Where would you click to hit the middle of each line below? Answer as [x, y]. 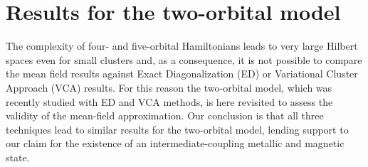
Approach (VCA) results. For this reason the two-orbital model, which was [169, 87]
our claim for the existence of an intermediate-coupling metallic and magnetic [175, 143]
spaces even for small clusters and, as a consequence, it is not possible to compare [184, 59]
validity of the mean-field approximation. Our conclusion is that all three [165, 115]
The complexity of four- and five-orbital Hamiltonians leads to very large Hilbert [182, 46]
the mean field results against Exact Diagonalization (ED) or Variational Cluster [182, 74]
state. [18, 157]
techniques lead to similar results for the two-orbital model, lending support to [177, 129]
